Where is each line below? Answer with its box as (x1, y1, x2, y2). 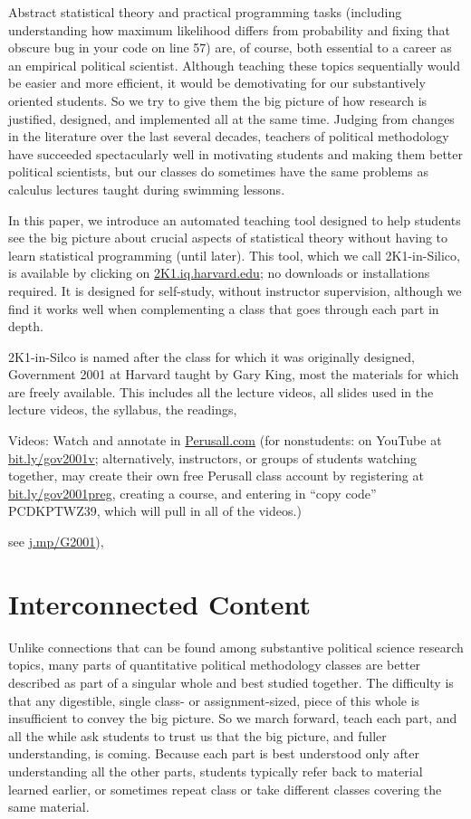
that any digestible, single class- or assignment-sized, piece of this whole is (8, 690, 420, 709)
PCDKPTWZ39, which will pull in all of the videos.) (8, 501, 302, 520)
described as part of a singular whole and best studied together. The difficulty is (8, 672, 454, 691)
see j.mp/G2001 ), (8, 532, 104, 551)
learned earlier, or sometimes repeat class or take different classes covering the (8, 779, 442, 798)
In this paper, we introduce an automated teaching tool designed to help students (8, 210, 461, 229)
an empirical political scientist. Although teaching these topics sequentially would (8, 55, 460, 74)
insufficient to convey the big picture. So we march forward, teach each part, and (8, 709, 457, 728)
